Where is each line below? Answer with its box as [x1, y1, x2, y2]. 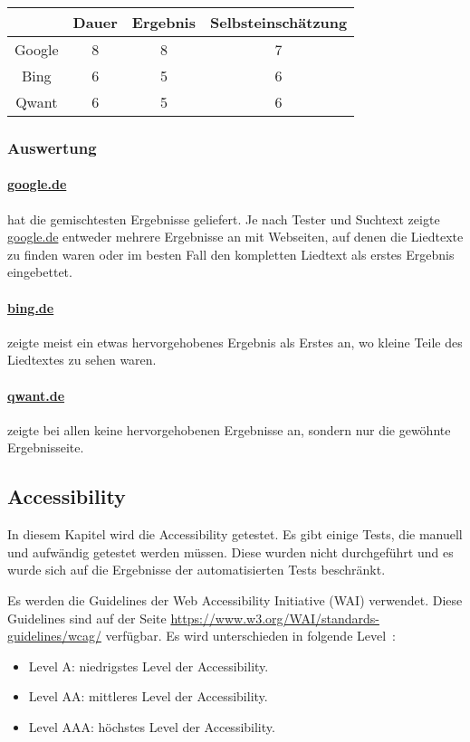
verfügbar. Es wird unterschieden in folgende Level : [105, 626, 396, 645]
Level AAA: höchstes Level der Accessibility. [28, 717, 275, 736]
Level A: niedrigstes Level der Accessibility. [28, 656, 269, 675]
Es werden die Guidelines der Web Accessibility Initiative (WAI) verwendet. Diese [7, 590, 463, 609]
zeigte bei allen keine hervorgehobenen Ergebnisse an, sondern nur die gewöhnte [7, 420, 451, 439]
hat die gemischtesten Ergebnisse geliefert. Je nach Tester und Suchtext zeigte [7, 209, 440, 228]
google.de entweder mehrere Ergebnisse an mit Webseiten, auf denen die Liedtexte [7, 227, 464, 246]
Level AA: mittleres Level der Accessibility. [28, 687, 268, 706]
